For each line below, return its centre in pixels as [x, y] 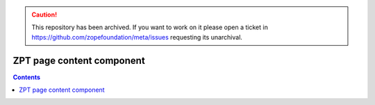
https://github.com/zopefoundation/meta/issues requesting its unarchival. [137, 37]
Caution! [44, 15]
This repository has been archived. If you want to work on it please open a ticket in [150, 27]
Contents [27, 77]
